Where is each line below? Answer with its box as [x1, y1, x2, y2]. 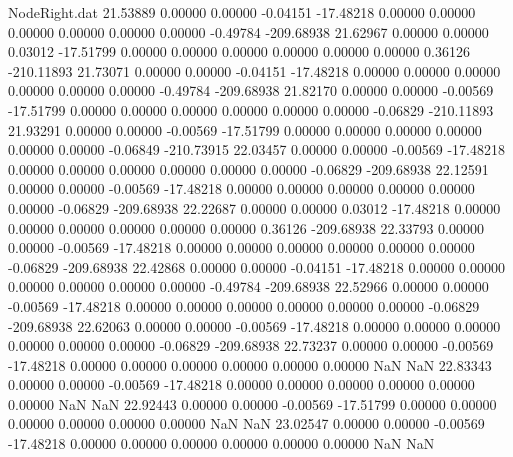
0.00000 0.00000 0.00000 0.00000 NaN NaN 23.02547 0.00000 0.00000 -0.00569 [8, 413, 485, 434]
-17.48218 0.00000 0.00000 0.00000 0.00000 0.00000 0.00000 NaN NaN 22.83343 [8, 354, 492, 375]
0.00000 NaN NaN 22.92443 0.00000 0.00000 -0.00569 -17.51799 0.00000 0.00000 [8, 393, 497, 414]
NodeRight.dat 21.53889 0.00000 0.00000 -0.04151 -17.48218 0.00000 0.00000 [8, 2, 476, 22]
